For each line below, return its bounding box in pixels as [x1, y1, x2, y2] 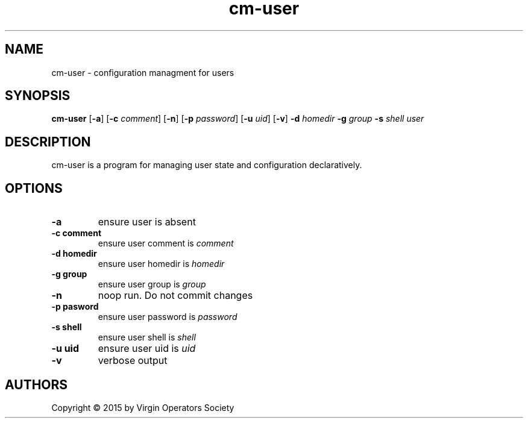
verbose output [98, 354, 168, 367]
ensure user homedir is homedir [98, 258, 225, 269]
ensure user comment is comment [98, 238, 234, 249]
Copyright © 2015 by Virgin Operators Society [51, 402, 234, 413]
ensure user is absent [98, 216, 196, 228]
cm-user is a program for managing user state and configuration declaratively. [51, 160, 362, 171]
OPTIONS [5, 180, 63, 196]
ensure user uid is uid [98, 342, 196, 355]
